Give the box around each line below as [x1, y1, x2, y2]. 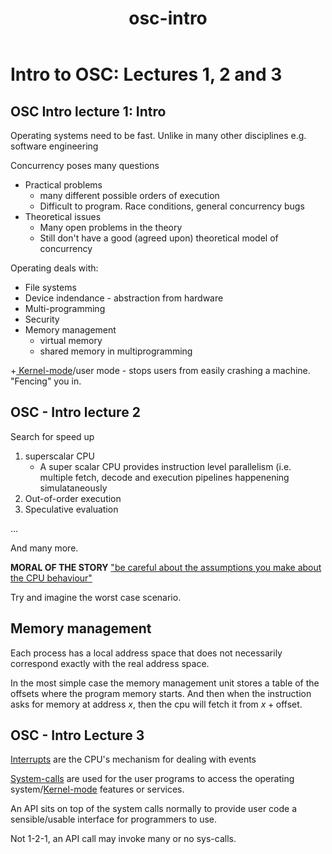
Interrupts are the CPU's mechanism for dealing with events [10, 753, 257, 766]
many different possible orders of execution [39, 190, 220, 201]
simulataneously [39, 482, 108, 494]
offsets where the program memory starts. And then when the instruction [10, 687, 312, 699]
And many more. [10, 542, 79, 554]
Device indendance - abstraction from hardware [24, 292, 224, 304]
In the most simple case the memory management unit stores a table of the [10, 677, 320, 689]
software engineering [10, 140, 99, 152]
